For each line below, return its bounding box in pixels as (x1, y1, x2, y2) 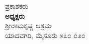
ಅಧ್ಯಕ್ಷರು (5, 10, 25, 21)
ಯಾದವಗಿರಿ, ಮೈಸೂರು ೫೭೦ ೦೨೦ (5, 30, 86, 40)
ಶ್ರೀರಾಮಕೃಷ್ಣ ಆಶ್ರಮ (5, 20, 51, 31)
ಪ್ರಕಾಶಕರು (5, 1, 28, 11)
